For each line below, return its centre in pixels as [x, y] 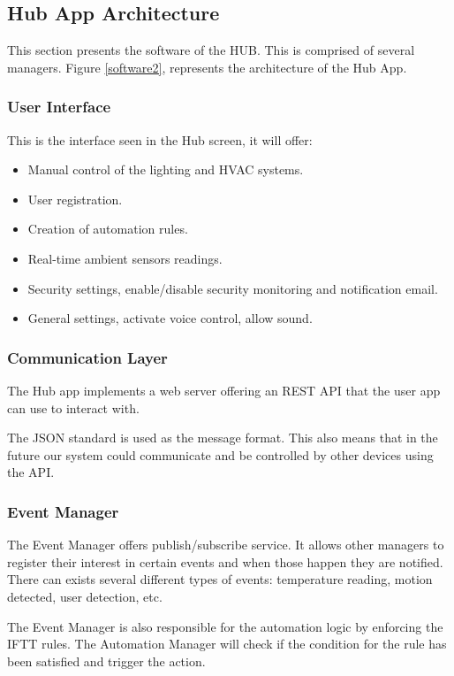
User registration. [75, 199]
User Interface [59, 107]
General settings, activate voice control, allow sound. [170, 318]
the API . [31, 472]
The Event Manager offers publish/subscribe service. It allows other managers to [226, 545]
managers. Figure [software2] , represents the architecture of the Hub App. [207, 67]
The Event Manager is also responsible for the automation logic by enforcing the [225, 626]
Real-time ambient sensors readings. [125, 258]
